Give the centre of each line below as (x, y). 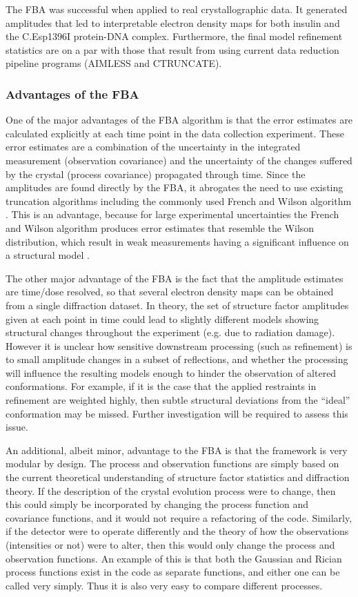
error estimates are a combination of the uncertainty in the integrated (153, 147)
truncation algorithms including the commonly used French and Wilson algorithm (179, 200)
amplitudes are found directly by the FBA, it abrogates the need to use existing (175, 187)
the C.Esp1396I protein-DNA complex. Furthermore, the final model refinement (174, 36)
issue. (17, 427)
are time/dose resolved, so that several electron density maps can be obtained (170, 292)
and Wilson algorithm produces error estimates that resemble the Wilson (160, 227)
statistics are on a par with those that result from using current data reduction (172, 49)
